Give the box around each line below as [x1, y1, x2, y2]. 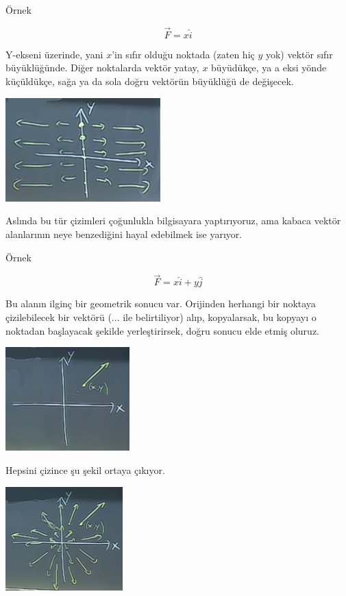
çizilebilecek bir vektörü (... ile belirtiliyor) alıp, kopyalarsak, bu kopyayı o [5, 309, 317, 324]
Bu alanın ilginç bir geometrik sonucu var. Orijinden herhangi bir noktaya [5, 296, 316, 311]
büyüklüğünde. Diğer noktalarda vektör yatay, [5, 60, 199, 75]
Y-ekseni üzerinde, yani [5, 47, 103, 61]
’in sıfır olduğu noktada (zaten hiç [112, 47, 255, 61]
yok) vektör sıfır [265, 47, 333, 61]
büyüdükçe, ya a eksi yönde [211, 60, 327, 75]
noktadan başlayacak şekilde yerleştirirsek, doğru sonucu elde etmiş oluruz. [5, 323, 319, 337]
